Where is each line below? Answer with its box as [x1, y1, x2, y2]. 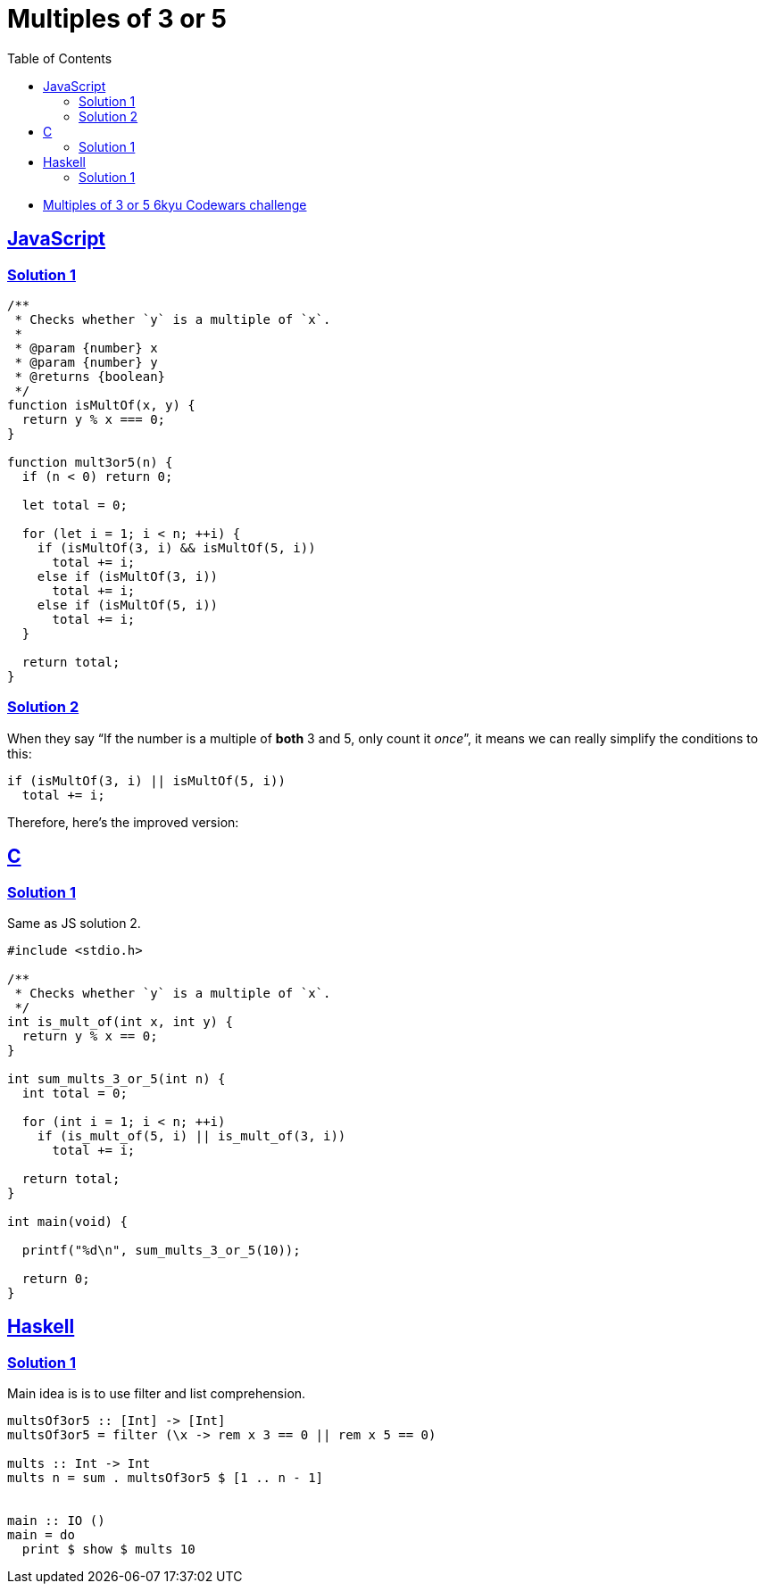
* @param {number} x [14, 340, 158, 355]
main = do [7, 1528, 75, 1543]
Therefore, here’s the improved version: [7, 814, 239, 830]
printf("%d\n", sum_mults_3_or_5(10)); [21, 1242, 301, 1257]
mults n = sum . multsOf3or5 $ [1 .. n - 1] [7, 1471, 324, 1486]
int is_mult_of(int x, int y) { [7, 1014, 233, 1029]
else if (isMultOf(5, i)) [37, 597, 219, 612]
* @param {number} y [14, 354, 158, 369]
